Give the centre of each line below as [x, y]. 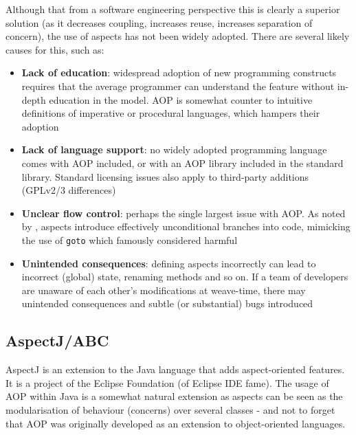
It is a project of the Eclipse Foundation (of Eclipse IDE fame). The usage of [167, 382]
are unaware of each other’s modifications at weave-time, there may [164, 290]
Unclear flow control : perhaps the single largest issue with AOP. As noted [183, 213]
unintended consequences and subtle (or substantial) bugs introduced [167, 303]
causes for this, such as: [55, 49]
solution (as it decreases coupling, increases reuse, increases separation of [159, 22]
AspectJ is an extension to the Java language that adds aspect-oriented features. [175, 369]
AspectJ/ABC [57, 341]
